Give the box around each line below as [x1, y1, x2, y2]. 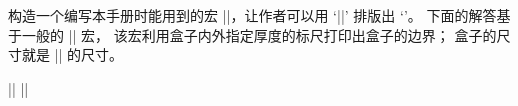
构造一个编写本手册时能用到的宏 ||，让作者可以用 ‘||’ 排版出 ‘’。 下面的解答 [8, 5, 497, 25]
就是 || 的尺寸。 [21, 44, 124, 65]
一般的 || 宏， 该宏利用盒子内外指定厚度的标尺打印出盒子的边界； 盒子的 [21, 24, 497, 45]
